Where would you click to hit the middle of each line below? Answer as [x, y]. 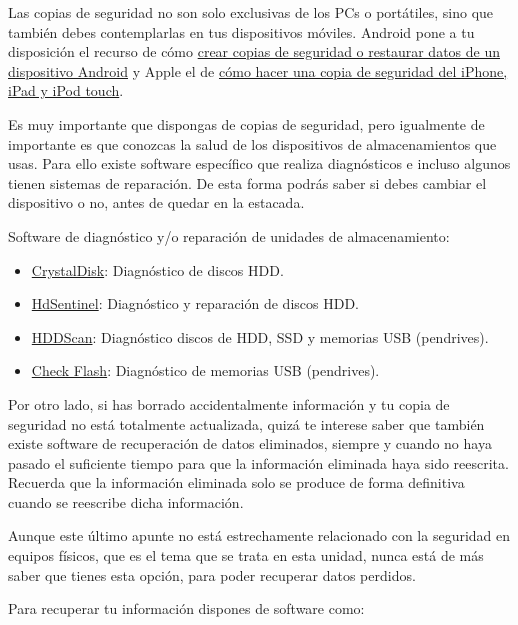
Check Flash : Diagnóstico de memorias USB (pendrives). [205, 370]
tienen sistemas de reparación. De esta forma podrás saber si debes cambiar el [247, 182]
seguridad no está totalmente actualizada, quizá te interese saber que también [246, 423]
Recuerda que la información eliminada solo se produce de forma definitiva [236, 482]
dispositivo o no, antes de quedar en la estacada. [156, 202]
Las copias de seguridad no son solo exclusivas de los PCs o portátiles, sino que [251, 12]
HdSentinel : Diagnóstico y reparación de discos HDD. [195, 303]
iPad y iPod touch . [66, 90]
